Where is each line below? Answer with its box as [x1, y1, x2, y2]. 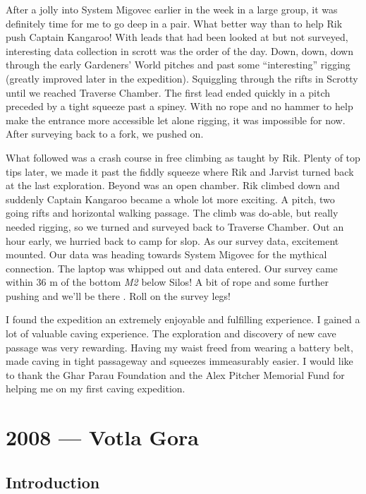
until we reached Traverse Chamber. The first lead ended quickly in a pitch [6, 85, 330, 100]
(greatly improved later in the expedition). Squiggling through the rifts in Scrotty [6, 71, 358, 85]
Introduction [6, 471, 100, 493]
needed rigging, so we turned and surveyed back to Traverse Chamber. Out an [6, 219, 344, 234]
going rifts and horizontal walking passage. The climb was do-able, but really [6, 205, 338, 220]
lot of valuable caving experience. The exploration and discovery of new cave [6, 326, 336, 341]
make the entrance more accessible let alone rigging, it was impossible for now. [6, 112, 346, 127]
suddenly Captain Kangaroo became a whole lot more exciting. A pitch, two [6, 191, 335, 206]
